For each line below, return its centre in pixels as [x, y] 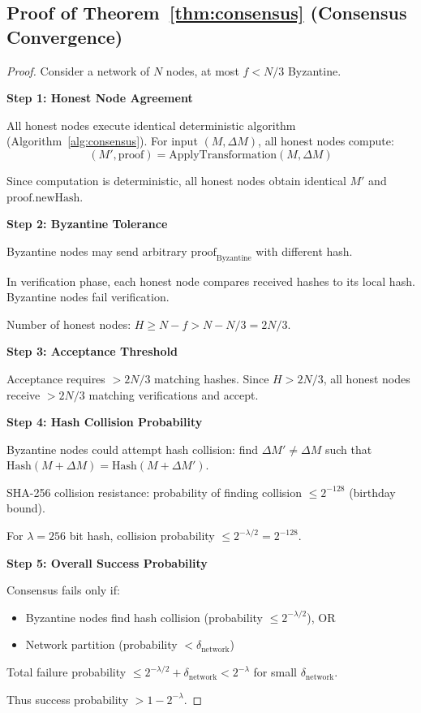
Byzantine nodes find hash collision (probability [144, 617]
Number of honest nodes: [69, 324]
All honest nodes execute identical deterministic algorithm [151, 125]
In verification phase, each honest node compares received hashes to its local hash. [211, 281]
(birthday [372, 492]
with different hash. [304, 251]
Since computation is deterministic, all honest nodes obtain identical [176, 180]
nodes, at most [202, 70]
